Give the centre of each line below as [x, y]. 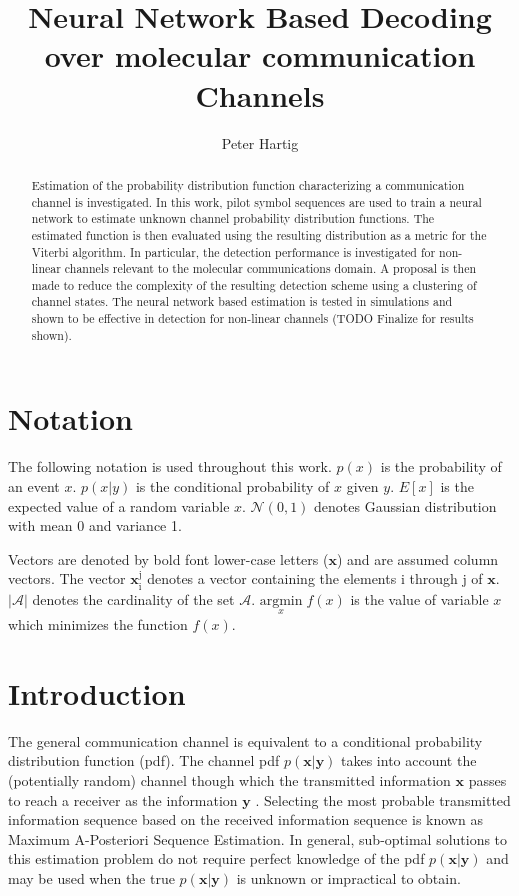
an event [34, 485]
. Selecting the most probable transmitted [383, 799]
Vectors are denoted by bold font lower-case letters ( [168, 558]
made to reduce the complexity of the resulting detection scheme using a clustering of [254, 284]
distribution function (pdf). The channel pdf [144, 760]
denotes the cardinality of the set [133, 598]
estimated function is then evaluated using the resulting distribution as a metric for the [259, 234]
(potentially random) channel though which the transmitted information [229, 779]
